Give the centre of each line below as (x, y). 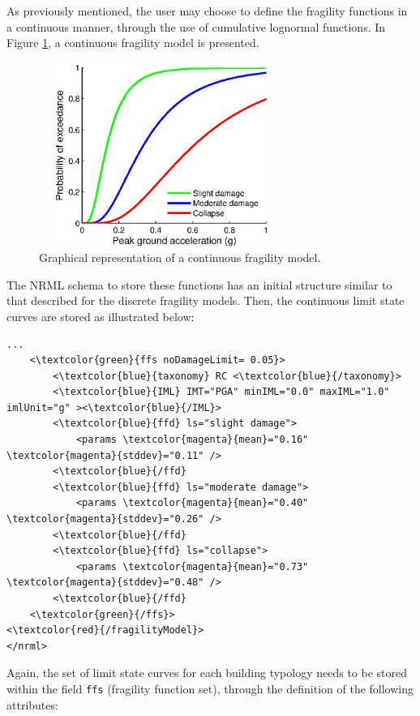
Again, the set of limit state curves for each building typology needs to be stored (207, 673)
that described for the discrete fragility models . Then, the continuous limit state (206, 300)
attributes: (32, 704)
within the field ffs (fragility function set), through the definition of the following (210, 688)
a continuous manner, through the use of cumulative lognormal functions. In (196, 26)
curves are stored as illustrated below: (101, 316)
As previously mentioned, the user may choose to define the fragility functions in (207, 11)
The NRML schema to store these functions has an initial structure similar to (199, 284)
